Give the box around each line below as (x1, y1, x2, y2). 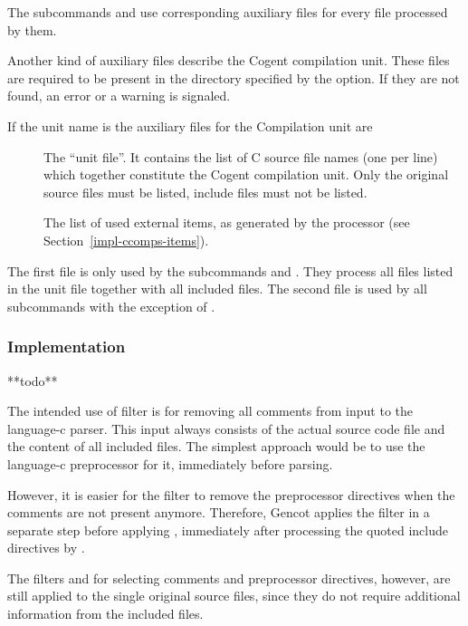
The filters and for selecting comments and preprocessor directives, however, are (7, 568, 451, 587)
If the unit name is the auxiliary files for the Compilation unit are (7, 116, 373, 135)
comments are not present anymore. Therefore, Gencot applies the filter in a (7, 503, 430, 522)
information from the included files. (7, 604, 204, 623)
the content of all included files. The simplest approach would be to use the (7, 437, 425, 456)
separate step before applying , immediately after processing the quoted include (7, 520, 448, 539)
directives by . (7, 538, 85, 557)
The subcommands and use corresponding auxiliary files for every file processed (7, 3, 448, 21)
